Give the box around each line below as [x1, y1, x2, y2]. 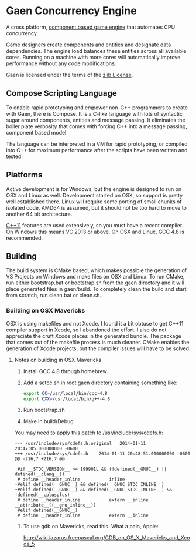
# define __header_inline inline [17, 477, 125, 482]
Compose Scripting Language [6, 88, 117, 98]
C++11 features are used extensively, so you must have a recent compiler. [6, 222, 184, 229]
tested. [6, 153, 23, 160]
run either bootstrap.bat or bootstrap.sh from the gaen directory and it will [6, 279, 184, 286]
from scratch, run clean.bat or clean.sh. [6, 292, 101, 299]
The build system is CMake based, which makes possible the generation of [6, 267, 187, 274]
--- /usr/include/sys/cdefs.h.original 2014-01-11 [14, 441, 146, 447]
